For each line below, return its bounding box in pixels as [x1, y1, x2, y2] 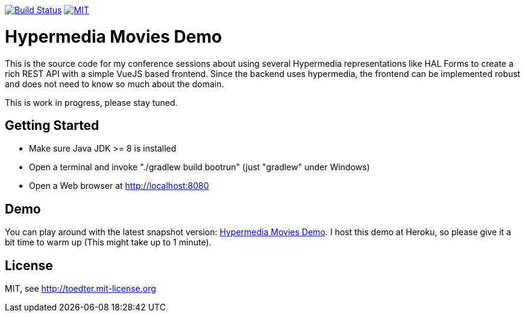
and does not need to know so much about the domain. [5, 78, 224, 89]
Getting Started [5, 117, 99, 133]
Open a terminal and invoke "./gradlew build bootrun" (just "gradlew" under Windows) [29, 162, 370, 173]
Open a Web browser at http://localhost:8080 [29, 180, 209, 191]
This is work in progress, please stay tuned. [5, 97, 178, 108]
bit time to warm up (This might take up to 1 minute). [5, 237, 212, 248]
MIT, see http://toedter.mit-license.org [5, 283, 156, 294]
